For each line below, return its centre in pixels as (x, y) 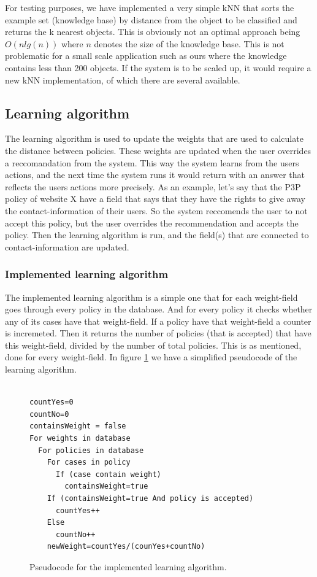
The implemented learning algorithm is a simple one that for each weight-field (151, 297)
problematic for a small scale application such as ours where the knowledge (146, 56)
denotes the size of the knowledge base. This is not (189, 43)
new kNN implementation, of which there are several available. (123, 79)
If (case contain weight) (108, 474)
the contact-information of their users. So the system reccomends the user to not (156, 210)
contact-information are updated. (67, 246)
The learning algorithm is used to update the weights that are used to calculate (154, 138)
